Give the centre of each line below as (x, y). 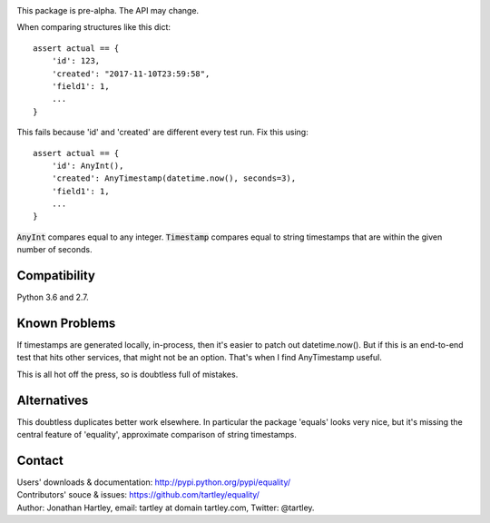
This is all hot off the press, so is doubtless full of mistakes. (127, 374)
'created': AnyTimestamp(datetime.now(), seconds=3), (174, 178)
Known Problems (66, 323)
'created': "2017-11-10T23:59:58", (131, 74)
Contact (40, 460)
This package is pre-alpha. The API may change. (108, 10)
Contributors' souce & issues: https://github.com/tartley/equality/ (138, 495)
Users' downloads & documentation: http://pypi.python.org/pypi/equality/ (153, 482)
